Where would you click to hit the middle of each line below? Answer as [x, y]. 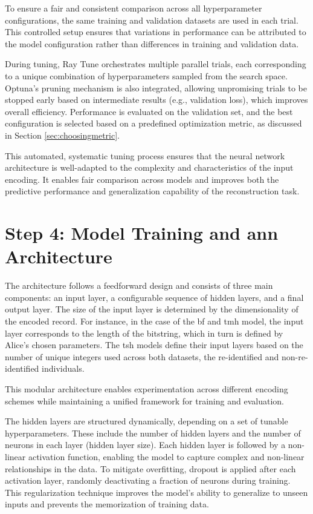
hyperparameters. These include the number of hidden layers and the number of [153, 433]
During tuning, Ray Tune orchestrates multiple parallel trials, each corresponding [156, 64]
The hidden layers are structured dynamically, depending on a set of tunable [147, 421]
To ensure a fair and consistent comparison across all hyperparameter [134, 8]
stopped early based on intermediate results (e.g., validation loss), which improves [156, 100]
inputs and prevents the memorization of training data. [107, 504]
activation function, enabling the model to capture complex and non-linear [166, 456]
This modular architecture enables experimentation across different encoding [147, 388]
